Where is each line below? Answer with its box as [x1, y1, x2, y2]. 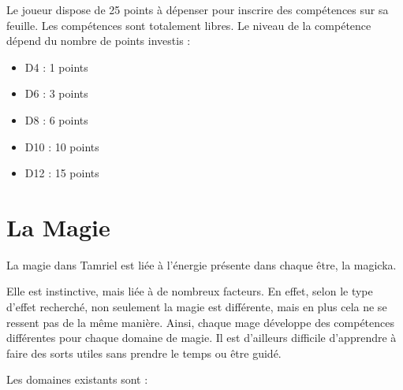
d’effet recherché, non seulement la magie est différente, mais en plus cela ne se [6, 299, 387, 315]
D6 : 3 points [24, 85, 88, 102]
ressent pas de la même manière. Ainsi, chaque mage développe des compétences [6, 314, 394, 330]
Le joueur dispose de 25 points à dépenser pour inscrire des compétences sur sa [6, 2, 389, 17]
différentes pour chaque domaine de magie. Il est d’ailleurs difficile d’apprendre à [6, 329, 397, 346]
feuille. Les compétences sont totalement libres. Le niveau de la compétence [6, 17, 371, 33]
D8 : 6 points [24, 111, 88, 128]
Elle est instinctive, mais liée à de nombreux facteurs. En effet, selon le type [6, 283, 373, 299]
